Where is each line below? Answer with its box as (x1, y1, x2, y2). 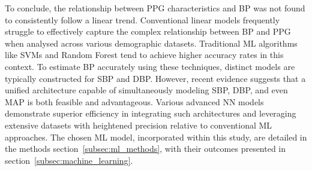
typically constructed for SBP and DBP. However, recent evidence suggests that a (5, 72, 306, 84)
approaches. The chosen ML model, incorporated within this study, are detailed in (5, 130, 307, 143)
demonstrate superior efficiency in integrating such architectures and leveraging (5, 107, 296, 120)
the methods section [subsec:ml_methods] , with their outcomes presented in (5, 142, 286, 155)
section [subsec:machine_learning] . (5, 154, 133, 166)
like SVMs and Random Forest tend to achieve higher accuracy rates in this (5, 48, 284, 61)
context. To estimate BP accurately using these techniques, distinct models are (5, 60, 295, 72)
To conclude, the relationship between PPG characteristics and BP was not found (5, 2, 305, 14)
